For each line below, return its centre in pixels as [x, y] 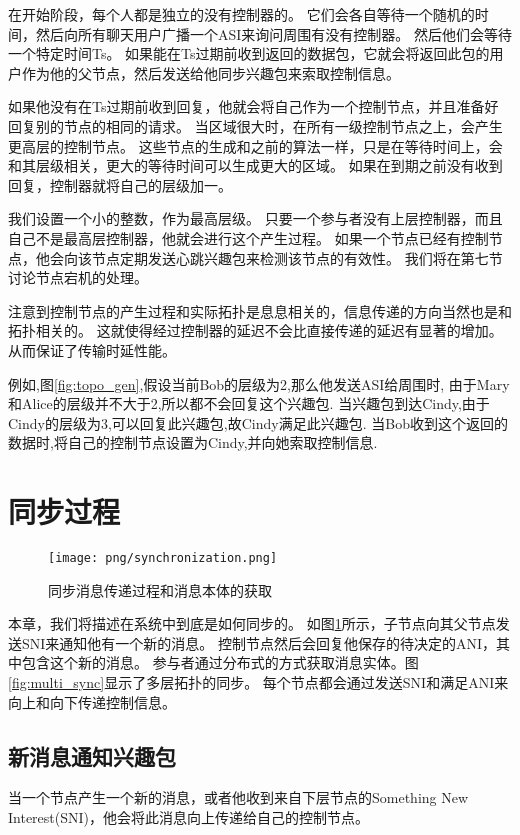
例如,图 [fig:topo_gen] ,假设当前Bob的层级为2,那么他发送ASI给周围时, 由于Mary [259, 383]
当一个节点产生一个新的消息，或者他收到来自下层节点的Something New [238, 797]
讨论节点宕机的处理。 [78, 277]
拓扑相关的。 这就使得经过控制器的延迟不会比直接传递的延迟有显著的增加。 [255, 330]
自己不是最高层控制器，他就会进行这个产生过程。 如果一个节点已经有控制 [248, 237]
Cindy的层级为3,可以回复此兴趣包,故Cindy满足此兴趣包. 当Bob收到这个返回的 [258, 422]
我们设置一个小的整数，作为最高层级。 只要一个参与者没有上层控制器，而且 [255, 218]
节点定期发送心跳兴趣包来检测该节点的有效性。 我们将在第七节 [297, 257]
